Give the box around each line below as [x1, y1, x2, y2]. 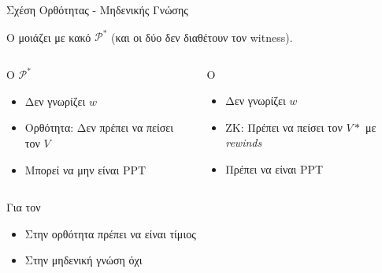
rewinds [225, 134, 262, 151]
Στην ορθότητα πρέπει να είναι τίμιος [24, 225, 196, 241]
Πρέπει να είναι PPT [225, 161, 324, 178]
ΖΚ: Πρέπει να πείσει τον [225, 118, 343, 135]
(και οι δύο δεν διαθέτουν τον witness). [111, 28, 293, 45]
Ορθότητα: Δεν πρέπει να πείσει [24, 119, 173, 136]
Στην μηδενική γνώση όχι [24, 252, 143, 268]
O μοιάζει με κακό [6, 28, 91, 45]
